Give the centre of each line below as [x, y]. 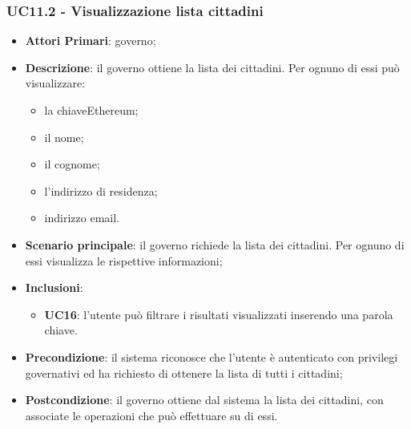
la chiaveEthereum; [91, 110]
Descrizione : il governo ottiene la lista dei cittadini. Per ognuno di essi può [212, 67]
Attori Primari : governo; [91, 40]
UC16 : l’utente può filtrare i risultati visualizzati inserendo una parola [219, 314]
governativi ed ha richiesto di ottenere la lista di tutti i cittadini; [184, 372]
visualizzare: [55, 83]
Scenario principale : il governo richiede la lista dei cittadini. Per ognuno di [215, 244]
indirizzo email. [82, 218]
